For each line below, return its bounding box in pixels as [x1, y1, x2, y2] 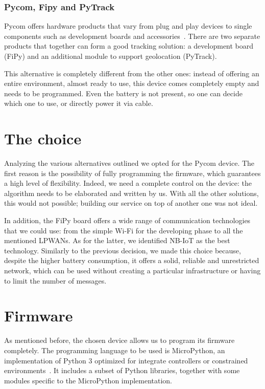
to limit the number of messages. [4, 275, 107, 286]
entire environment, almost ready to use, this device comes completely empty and [4, 78, 259, 89]
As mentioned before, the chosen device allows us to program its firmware [4, 335, 235, 345]
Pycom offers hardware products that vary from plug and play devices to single [4, 20, 252, 31]
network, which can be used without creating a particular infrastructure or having [4, 265, 261, 276]
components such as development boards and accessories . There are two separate [4, 30, 260, 41]
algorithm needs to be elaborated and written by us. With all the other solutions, [4, 187, 259, 198]
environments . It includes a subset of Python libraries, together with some [4, 365, 240, 376]
